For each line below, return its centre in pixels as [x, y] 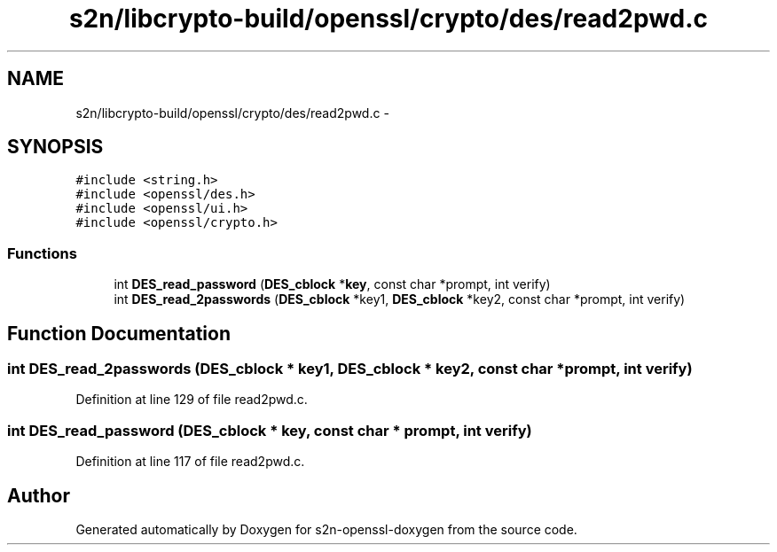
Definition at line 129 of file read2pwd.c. [192, 400]
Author [39, 495]
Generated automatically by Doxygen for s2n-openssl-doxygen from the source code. [326, 529]
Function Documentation [119, 333]
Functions [42, 253]
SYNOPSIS [55, 147]
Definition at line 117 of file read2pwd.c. [190, 462]
